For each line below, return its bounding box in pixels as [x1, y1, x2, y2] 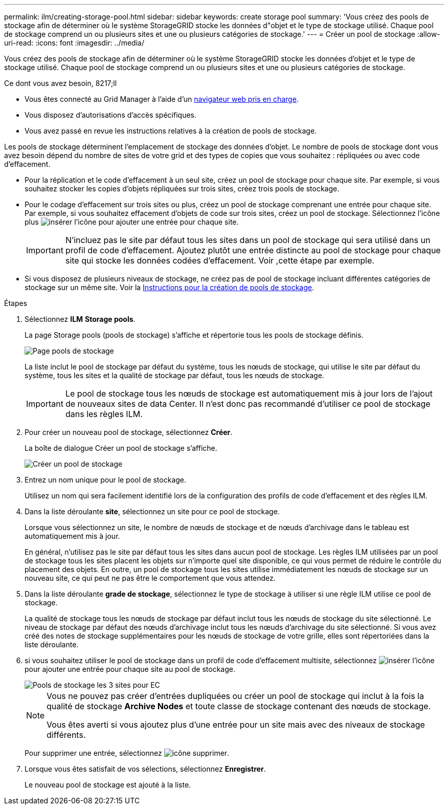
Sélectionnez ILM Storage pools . [25, 315, 136, 323]
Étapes [4, 299, 28, 308]
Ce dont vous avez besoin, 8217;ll [4, 79, 117, 88]
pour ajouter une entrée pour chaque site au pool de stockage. [25, 665, 236, 673]
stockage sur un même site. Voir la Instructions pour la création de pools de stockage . [25, 283, 315, 292]
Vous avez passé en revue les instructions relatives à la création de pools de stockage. [25, 126, 317, 135]
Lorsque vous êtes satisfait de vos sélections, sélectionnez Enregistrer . [25, 764, 266, 773]
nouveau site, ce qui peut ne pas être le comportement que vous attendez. [25, 574, 276, 582]
